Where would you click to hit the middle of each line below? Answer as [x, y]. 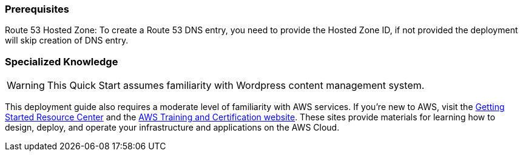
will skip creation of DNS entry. [67, 41]
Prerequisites [37, 9]
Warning [26, 86]
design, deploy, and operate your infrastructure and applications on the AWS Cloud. [172, 128]
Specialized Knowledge [62, 61]
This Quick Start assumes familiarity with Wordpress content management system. [236, 86]
